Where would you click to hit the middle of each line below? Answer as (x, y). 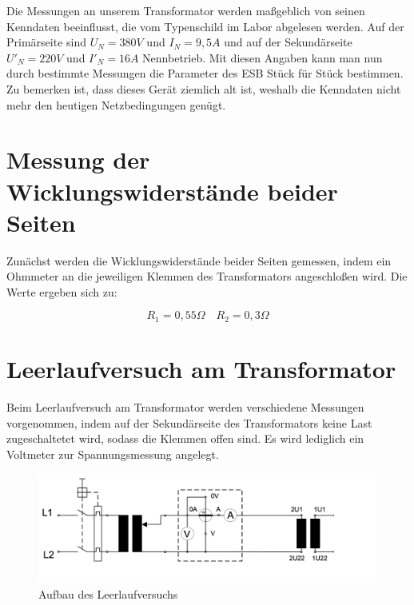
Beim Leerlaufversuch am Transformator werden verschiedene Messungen (185, 407)
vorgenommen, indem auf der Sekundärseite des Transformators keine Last (189, 422)
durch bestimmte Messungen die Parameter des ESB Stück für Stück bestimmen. (205, 73)
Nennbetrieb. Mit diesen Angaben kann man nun (263, 57)
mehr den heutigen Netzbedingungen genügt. (116, 104)
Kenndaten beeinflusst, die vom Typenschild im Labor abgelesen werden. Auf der (205, 26)
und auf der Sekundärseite (288, 42)
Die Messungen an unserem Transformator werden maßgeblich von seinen (186, 10)
